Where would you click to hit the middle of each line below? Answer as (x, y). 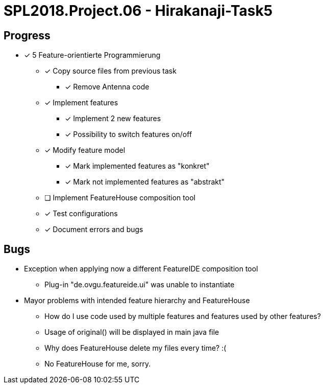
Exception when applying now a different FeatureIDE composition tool (141, 269)
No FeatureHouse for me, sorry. (98, 364)
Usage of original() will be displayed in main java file (132, 332)
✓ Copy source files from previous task (110, 71)
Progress (27, 35)
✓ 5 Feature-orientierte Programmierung (92, 55)
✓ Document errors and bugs (94, 230)
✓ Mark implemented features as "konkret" (137, 166)
